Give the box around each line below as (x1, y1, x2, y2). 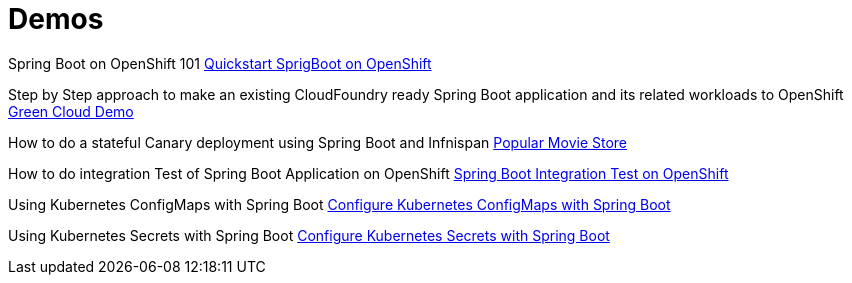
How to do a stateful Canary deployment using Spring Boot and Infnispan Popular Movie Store (8, 133, 628, 151)
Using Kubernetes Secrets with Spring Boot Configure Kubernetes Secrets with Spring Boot (8, 226, 610, 244)
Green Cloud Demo (8, 102, 134, 120)
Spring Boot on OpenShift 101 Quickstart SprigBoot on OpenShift (8, 54, 432, 72)
